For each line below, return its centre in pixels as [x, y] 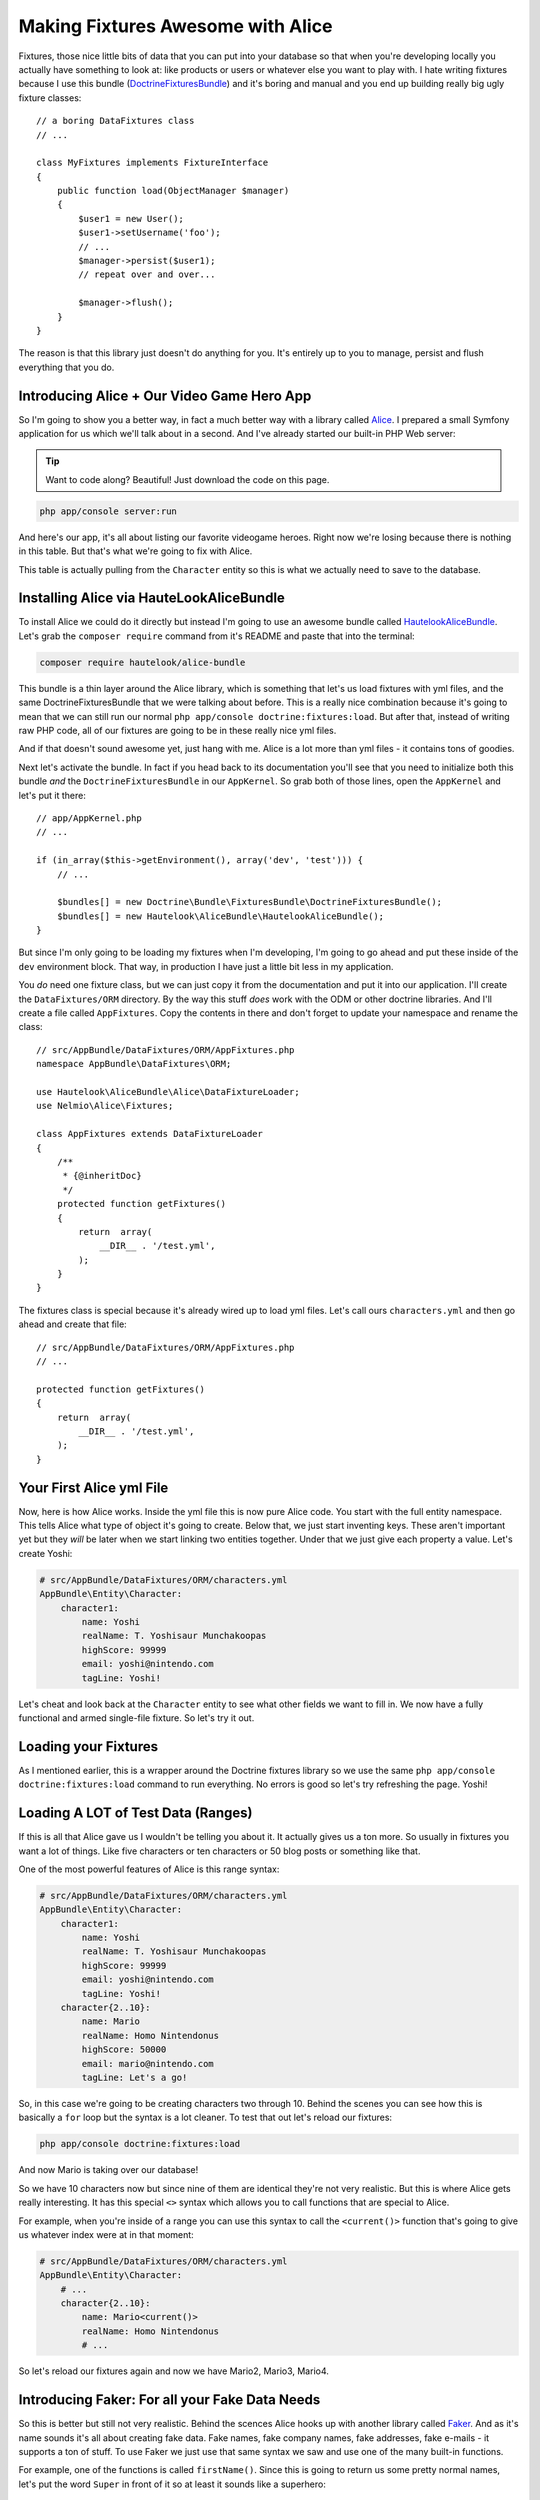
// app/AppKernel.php [89, 818]
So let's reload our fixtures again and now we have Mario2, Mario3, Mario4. [174, 2371]
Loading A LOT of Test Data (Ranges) [135, 1813]
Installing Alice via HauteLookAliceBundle [151, 598]
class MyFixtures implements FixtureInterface [152, 163]
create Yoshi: [45, 1553]
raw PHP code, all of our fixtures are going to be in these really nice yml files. [177, 731]
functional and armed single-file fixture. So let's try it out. [136, 1717]
